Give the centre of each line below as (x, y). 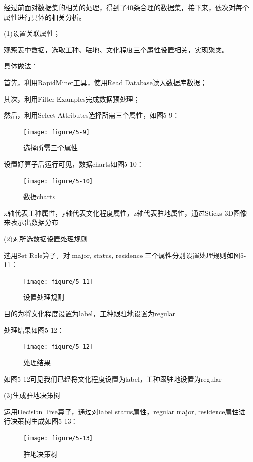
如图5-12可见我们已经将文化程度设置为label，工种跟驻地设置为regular (113, 379)
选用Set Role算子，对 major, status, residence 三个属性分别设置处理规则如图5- (125, 255)
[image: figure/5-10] (58, 181)
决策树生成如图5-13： (44, 421)
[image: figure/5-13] (58, 438)
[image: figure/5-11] (58, 282)
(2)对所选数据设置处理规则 (46, 239)
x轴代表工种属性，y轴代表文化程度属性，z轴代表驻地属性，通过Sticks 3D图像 (126, 213)
